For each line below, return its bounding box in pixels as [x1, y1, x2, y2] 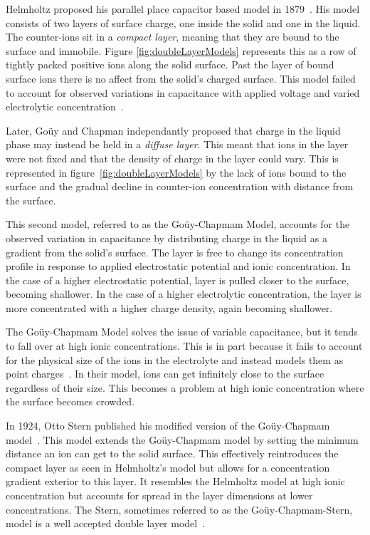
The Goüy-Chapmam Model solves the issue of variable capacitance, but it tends [6, 324, 358, 339]
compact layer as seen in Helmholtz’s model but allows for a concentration [6, 459, 330, 474]
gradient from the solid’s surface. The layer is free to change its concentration [6, 244, 344, 259]
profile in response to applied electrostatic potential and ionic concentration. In [6, 259, 351, 274]
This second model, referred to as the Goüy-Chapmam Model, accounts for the [6, 217, 350, 232]
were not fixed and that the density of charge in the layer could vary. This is [6, 150, 339, 165]
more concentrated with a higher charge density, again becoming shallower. [6, 300, 333, 315]
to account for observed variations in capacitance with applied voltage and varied [6, 85, 360, 100]
